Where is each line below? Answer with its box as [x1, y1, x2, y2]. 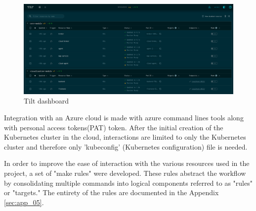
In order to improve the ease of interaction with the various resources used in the [4, 158, 250, 168]
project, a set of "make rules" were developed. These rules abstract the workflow [4, 167, 246, 178]
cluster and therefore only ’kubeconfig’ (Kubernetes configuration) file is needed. [4, 141, 248, 152]
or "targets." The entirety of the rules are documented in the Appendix [4, 187, 219, 198]
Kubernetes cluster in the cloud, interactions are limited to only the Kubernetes [4, 132, 246, 142]
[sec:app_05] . [4, 197, 44, 207]
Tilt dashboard [24, 96, 69, 106]
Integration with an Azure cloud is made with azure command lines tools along [4, 112, 244, 122]
